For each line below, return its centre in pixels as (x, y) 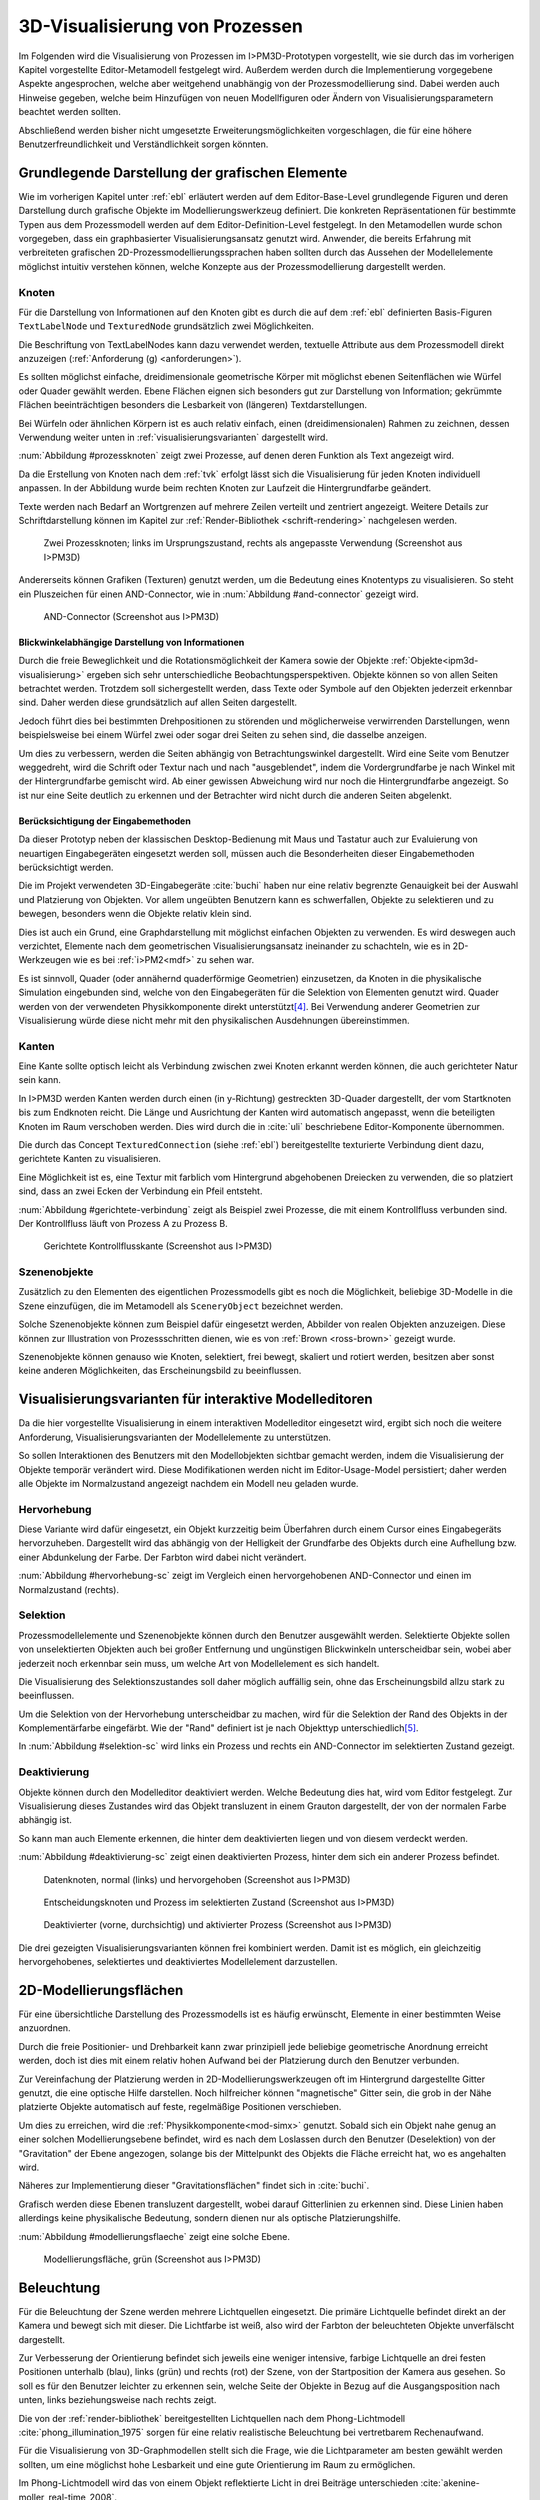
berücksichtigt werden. (66, 867)
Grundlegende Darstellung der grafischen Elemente (183, 172)
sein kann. (40, 1080)
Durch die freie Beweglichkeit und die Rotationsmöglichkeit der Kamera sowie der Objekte (203, 661)
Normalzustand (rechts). (69, 1589)
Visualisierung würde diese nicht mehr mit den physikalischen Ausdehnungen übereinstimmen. (214, 1020)
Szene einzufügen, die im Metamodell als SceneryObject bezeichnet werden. (181, 1306)
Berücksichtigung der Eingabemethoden (105, 821)
